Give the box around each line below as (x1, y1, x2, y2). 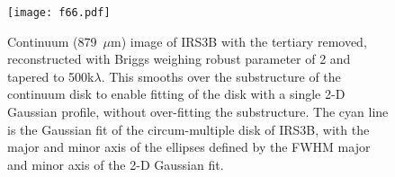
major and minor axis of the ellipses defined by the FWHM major (7, 137, 371, 156)
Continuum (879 (7, 31, 97, 50)
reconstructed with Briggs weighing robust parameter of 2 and (7, 49, 351, 68)
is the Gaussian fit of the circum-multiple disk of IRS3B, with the (7, 119, 370, 138)
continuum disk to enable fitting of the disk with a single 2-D (7, 84, 346, 103)
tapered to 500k (7, 66, 94, 85)
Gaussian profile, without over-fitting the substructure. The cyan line (7, 102, 389, 121)
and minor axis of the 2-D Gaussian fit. (7, 155, 224, 173)
